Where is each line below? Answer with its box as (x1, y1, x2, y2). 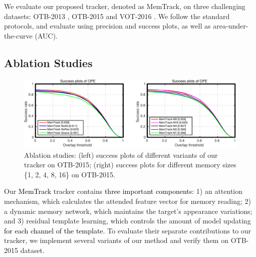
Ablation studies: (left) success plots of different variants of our (24, 149, 218, 160)
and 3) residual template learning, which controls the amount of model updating (4, 215, 251, 226)
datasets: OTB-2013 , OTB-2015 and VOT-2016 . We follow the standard (4, 11, 230, 21)
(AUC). (35, 30, 58, 41)
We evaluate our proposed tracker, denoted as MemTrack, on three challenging (4, 1, 245, 11)
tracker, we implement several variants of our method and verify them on (4, 235, 228, 245)
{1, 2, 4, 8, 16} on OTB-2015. (24, 169, 115, 179)
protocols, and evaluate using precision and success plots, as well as (4, 21, 211, 31)
